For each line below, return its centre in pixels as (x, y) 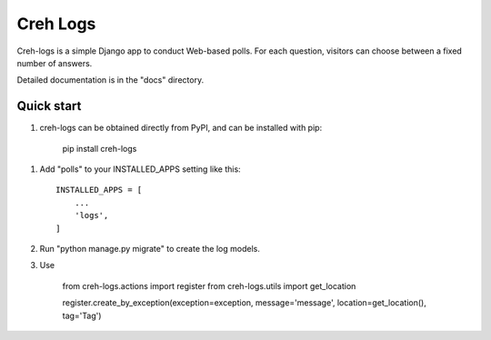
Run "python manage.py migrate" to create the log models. (150, 248)
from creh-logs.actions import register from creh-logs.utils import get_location (209, 285)
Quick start (49, 106)
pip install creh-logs (100, 148)
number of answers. (55, 63)
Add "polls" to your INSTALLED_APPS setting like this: (140, 169)
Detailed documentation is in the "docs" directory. (110, 80)
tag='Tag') (82, 315)
